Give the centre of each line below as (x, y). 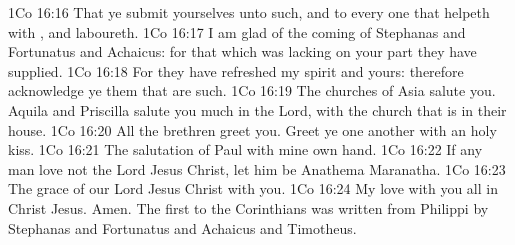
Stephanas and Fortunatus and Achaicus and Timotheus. (182, 227)
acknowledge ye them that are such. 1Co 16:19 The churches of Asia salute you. (252, 90)
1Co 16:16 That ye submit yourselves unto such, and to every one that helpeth (249, 12)
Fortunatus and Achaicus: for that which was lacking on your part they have (242, 51)
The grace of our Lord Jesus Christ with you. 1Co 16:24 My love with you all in (253, 188)
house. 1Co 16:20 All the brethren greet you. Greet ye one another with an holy (252, 129)
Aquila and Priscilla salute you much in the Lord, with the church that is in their (257, 109)
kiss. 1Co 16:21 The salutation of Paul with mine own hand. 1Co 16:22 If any (245, 149)
